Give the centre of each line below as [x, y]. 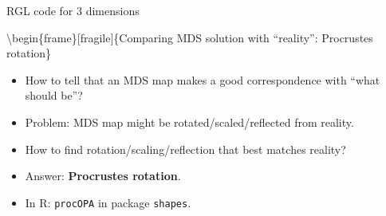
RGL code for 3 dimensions [73, 10]
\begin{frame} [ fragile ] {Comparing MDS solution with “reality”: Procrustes [190, 37]
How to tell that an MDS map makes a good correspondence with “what [203, 79]
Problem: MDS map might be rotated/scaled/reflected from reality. [189, 122]
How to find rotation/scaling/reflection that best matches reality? [185, 149]
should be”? [54, 95]
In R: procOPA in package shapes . [108, 202]
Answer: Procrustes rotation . [103, 176]
